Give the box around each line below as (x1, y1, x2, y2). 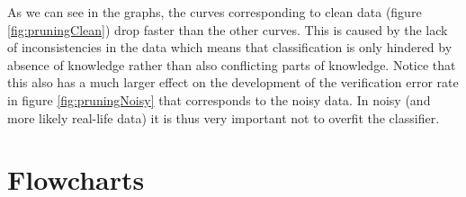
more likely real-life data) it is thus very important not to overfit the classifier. (7, 108, 440, 127)
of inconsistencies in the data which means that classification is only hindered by (7, 38, 453, 57)
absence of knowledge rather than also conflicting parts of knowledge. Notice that (7, 55, 456, 74)
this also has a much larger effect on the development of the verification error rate (7, 73, 459, 92)
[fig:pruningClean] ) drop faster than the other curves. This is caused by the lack (7, 20, 448, 39)
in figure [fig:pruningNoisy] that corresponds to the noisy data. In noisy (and (7, 90, 431, 109)
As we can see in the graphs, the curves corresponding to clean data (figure (7, 3, 422, 21)
